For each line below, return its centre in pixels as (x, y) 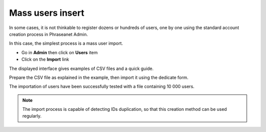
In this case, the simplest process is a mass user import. (66, 43)
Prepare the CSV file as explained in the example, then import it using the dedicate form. (99, 77)
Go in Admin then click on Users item (60, 52)
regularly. (32, 116)
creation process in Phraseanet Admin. (49, 34)
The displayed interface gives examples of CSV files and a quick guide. (81, 68)
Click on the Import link (45, 60)
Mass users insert (47, 13)
